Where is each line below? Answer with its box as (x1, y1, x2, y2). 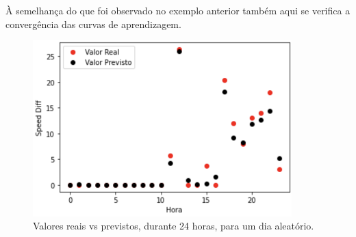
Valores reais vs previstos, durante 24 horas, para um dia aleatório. (33, 219, 314, 233)
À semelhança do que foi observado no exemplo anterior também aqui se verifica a (5, 3, 351, 17)
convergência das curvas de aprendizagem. (5, 16, 181, 31)
